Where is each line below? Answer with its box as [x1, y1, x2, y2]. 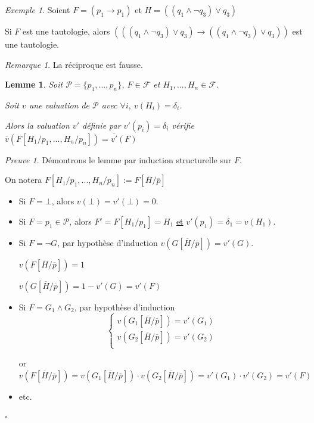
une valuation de [29, 98, 90, 111]
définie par [82, 119, 121, 131]
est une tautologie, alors [23, 25, 110, 37]
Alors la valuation [5, 119, 70, 131]
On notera [5, 173, 42, 186]
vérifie [172, 119, 194, 131]
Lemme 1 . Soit [5, 78, 63, 91]
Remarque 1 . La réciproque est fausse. [5, 58, 143, 70]
